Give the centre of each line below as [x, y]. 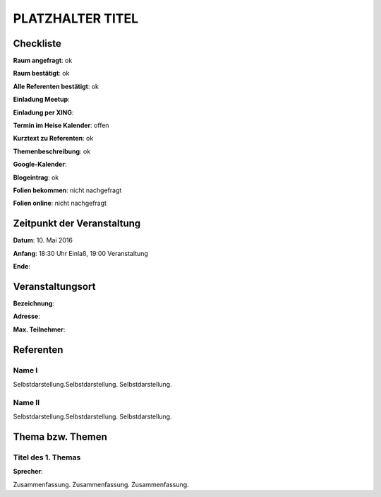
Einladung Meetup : [41, 100]
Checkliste [37, 43]
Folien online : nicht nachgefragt [60, 203]
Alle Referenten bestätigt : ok [56, 86]
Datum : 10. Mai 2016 [43, 240]
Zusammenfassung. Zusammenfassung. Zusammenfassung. [101, 484]
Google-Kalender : [40, 164]
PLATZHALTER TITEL [76, 18]
